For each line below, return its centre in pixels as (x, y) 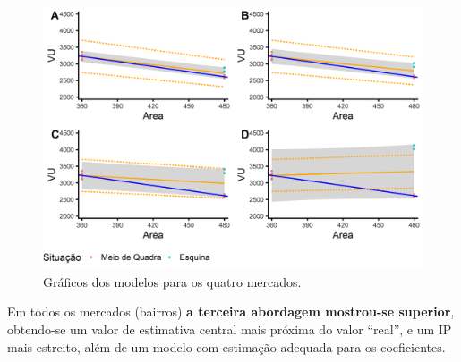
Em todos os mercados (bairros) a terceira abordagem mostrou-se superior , (231, 311)
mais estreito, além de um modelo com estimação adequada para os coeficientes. (226, 346)
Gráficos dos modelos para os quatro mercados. (172, 281)
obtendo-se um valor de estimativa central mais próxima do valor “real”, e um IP (230, 328)
